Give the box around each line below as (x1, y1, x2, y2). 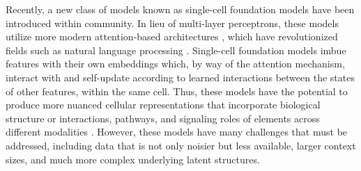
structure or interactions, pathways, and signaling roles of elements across (6, 111, 320, 125)
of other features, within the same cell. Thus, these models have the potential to (6, 83, 348, 98)
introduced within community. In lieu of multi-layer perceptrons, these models (6, 15, 339, 30)
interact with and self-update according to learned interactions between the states (6, 70, 355, 84)
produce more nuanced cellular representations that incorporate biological (6, 97, 321, 112)
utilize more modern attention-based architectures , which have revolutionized (6, 29, 338, 44)
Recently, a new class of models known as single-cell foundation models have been (6, 2, 355, 16)
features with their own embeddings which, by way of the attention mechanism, (6, 56, 345, 71)
